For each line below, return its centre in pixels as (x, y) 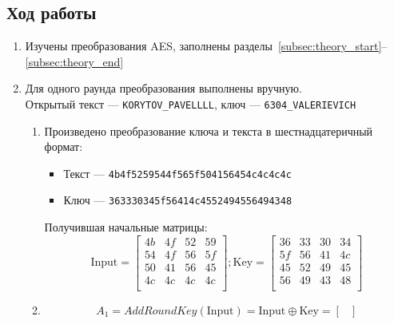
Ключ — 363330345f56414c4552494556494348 (178, 200)
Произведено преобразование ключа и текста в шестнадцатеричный (209, 130)
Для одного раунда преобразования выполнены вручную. (163, 88)
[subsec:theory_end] (74, 61)
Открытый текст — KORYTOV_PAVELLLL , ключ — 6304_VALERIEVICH (191, 103)
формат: (64, 146)
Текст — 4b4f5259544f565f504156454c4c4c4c (177, 173)
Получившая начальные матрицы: (126, 227)
